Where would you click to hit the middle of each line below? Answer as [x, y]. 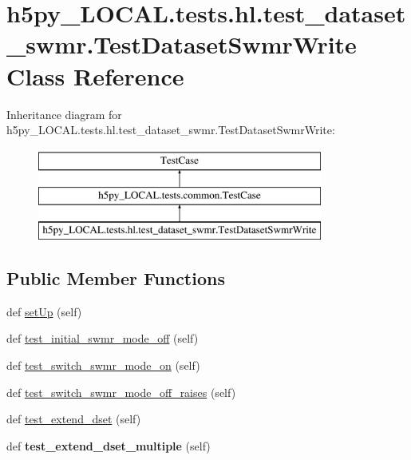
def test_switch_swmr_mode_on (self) [103, 365]
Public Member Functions [116, 278]
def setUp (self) [44, 311]
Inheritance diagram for [64, 114]
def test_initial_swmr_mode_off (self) [103, 338]
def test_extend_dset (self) [74, 419]
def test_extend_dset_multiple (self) [109, 445]
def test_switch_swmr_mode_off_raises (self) [121, 392]
